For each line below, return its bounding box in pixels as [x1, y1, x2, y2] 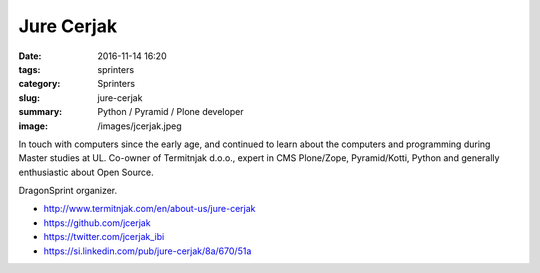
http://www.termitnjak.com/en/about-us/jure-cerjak [43, 203, 256, 215]
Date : [18, 50, 42, 62]
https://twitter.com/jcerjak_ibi [43, 231, 165, 243]
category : [18, 78, 61, 90]
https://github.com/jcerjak [43, 216, 151, 229]
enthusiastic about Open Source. [18, 166, 154, 178]
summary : [18, 106, 63, 118]
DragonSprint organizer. [18, 185, 118, 197]
